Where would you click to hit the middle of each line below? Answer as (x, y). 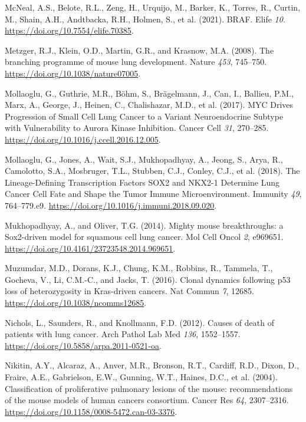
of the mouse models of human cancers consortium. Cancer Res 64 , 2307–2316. (147, 400)
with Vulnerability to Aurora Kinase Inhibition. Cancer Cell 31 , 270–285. (137, 128)
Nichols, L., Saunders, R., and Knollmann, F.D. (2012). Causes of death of (139, 322)
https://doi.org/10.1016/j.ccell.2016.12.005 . (83, 139)
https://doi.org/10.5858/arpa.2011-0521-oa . (83, 345)
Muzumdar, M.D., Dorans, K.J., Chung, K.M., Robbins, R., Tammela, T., (139, 268)
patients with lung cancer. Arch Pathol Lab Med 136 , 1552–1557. (123, 334)
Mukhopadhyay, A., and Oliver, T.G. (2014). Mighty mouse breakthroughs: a (144, 225)
